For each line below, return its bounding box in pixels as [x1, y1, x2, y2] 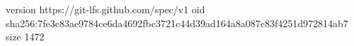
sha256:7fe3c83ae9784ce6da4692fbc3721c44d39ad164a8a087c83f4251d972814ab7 [6, 15, 348, 30]
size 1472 [6, 29, 45, 44]
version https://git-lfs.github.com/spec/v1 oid [6, 2, 205, 16]
